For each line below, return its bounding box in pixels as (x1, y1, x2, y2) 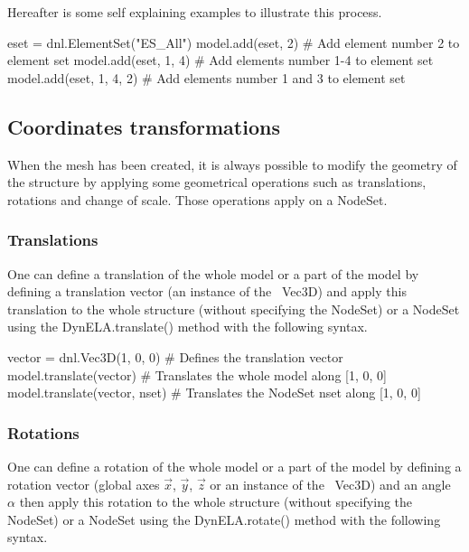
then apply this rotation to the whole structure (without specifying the (19, 492, 413, 511)
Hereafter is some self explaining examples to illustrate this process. (7, 3, 382, 21)
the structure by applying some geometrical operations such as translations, (7, 173, 427, 192)
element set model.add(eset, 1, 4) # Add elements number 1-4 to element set (7, 51, 434, 70)
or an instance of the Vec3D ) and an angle (210, 474, 451, 493)
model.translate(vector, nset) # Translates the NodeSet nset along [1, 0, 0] (7, 383, 421, 402)
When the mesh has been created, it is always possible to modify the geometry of (7, 154, 457, 173)
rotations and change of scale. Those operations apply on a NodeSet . (7, 190, 388, 209)
